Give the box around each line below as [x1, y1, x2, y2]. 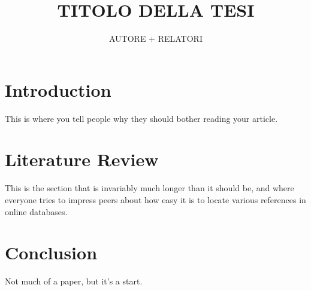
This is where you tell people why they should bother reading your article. [5, 112, 278, 124]
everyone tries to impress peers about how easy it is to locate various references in [5, 193, 306, 206]
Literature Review [5, 147, 159, 171]
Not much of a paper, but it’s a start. [5, 275, 143, 287]
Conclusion [5, 240, 98, 265]
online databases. [5, 205, 68, 218]
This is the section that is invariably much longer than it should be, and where [5, 182, 294, 194]
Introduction [5, 77, 111, 102]
